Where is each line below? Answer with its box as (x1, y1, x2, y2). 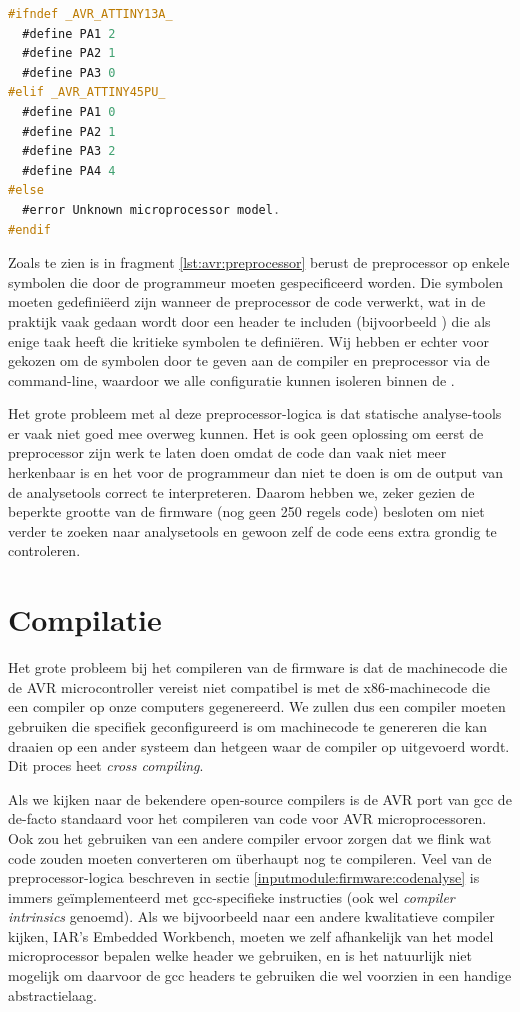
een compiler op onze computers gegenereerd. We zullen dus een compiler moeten (8, 696, 506, 717)
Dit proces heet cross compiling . (8, 755, 204, 776)
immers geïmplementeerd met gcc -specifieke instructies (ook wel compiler (8, 886, 455, 907)
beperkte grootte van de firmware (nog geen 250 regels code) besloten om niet (8, 501, 485, 522)
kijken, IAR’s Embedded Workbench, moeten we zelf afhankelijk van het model (8, 925, 494, 946)
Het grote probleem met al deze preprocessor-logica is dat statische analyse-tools (8, 403, 502, 424)
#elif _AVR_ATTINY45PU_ (8, 85, 166, 100)
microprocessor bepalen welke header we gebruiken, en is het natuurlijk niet (8, 945, 473, 966)
